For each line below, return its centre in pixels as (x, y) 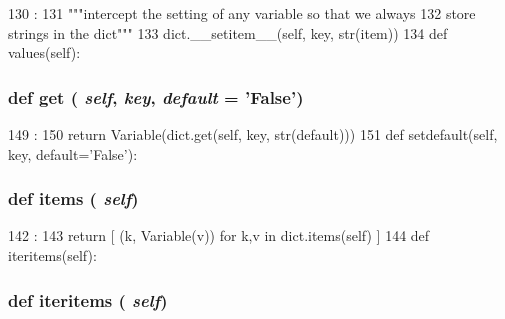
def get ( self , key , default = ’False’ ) (156, 96)
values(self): (44, 52)
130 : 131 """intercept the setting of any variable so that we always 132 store (242, 13)
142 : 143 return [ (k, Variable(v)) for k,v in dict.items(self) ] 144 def (219, 235)
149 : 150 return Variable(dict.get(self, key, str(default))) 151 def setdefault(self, (253, 134)
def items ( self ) (73, 198)
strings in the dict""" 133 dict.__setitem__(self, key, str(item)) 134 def (228, 32)
